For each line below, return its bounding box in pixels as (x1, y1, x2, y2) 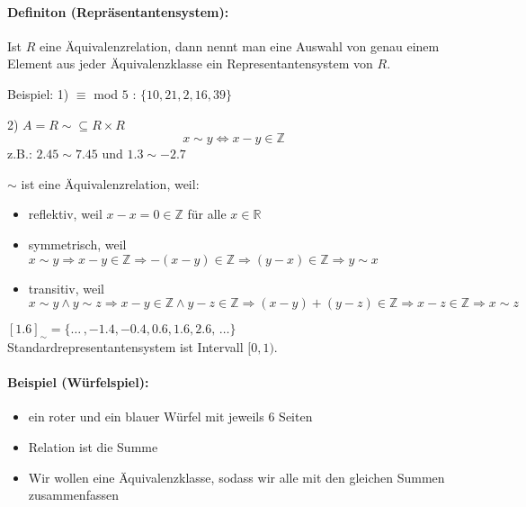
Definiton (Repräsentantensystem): (7, 2, 229, 21)
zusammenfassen (28, 485, 119, 504)
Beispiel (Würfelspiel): (7, 373, 149, 392)
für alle (187, 204, 227, 223)
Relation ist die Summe (28, 437, 158, 456)
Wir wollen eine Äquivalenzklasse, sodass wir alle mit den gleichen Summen (28, 467, 445, 486)
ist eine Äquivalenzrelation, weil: (21, 174, 200, 193)
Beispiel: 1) (7, 84, 69, 103)
